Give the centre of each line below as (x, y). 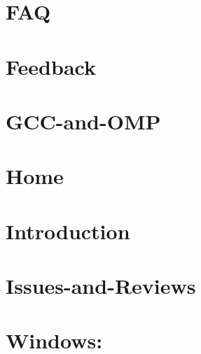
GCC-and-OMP (83, 121)
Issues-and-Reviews (101, 286)
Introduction (68, 231)
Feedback (51, 66)
